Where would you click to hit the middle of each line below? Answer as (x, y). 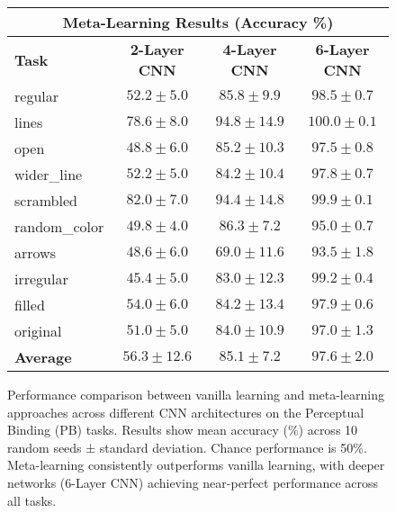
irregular (41, 279)
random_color (59, 226)
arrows (35, 252)
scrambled (46, 200)
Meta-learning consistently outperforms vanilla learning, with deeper (196, 465)
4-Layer (250, 49)
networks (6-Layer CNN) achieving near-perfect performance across (193, 482)
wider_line (49, 174)
